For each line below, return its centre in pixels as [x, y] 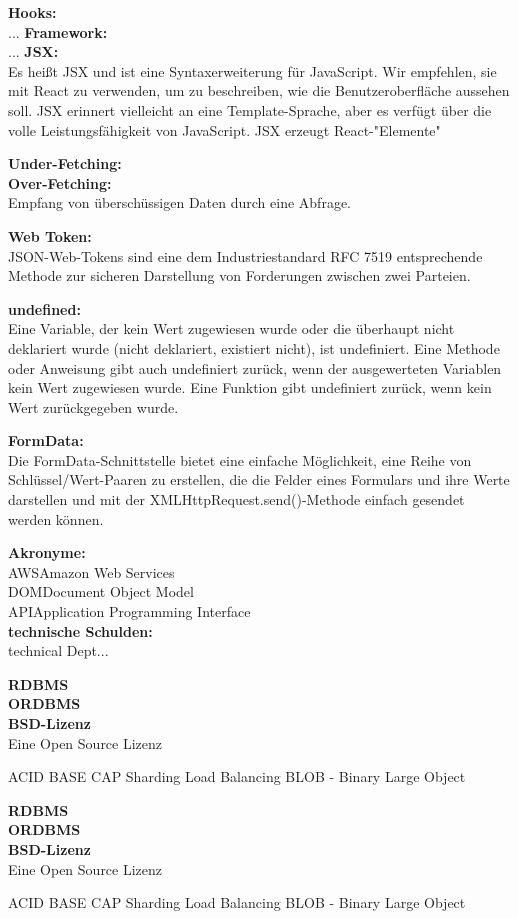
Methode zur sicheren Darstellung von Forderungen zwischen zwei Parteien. [239, 275]
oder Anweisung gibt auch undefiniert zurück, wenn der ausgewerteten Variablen [255, 367]
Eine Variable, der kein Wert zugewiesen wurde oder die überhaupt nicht [231, 328]
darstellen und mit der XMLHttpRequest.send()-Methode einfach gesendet [236, 499]
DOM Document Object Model [101, 591]
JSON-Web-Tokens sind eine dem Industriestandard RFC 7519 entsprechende [245, 255]
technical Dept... [58, 650]
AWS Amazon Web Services [91, 571]
